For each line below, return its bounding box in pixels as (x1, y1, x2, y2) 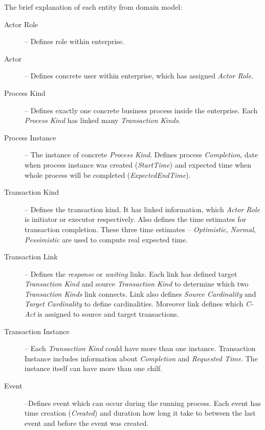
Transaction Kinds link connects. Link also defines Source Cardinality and (25, 288, 256, 299)
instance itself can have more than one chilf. (25, 363, 163, 374)
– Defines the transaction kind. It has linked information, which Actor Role (25, 203, 260, 214)
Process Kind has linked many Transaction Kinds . (25, 115, 181, 126)
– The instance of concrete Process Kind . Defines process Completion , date (25, 149, 258, 160)
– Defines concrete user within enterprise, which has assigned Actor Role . (25, 70, 254, 81)
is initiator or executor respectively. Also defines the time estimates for (25, 214, 247, 224)
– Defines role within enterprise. (25, 36, 124, 47)
